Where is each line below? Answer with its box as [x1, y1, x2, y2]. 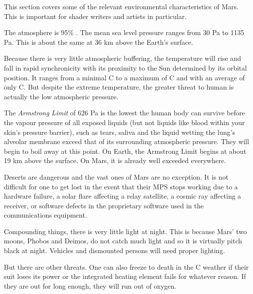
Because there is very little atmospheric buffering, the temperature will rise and [4, 53, 241, 63]
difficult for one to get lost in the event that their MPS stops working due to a [4, 181, 238, 191]
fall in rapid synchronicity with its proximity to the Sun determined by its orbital [4, 62, 247, 73]
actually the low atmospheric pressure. [4, 91, 119, 101]
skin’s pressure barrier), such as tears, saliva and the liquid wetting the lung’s [4, 127, 235, 137]
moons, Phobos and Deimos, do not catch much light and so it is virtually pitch [4, 236, 242, 246]
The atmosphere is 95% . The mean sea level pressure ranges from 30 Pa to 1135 [4, 27, 244, 37]
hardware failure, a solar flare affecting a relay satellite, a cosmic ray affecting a [4, 191, 241, 201]
